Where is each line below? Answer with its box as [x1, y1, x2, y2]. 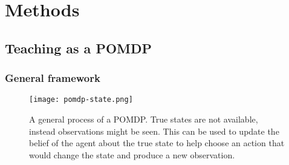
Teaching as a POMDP [5, 38, 152, 57]
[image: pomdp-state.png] [29, 95, 133, 104]
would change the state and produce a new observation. [29, 148, 235, 161]
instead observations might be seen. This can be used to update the [29, 124, 279, 137]
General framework [5, 70, 100, 86]
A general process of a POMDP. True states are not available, [29, 113, 258, 126]
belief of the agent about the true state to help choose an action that [29, 136, 285, 149]
